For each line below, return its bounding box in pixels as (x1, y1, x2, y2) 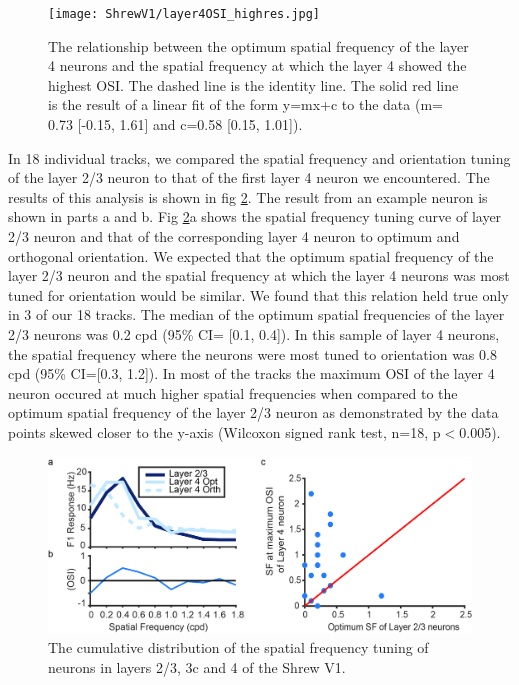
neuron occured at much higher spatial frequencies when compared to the (8, 382, 458, 403)
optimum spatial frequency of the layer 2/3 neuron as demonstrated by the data (8, 402, 499, 423)
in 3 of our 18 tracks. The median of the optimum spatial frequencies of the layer (8, 304, 505, 325)
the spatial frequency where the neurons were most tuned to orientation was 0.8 (8, 343, 497, 364)
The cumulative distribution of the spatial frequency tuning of (48, 636, 429, 657)
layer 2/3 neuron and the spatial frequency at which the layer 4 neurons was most (8, 265, 510, 286)
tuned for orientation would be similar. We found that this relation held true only (8, 284, 509, 305)
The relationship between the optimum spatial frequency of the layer (48, 35, 469, 56)
